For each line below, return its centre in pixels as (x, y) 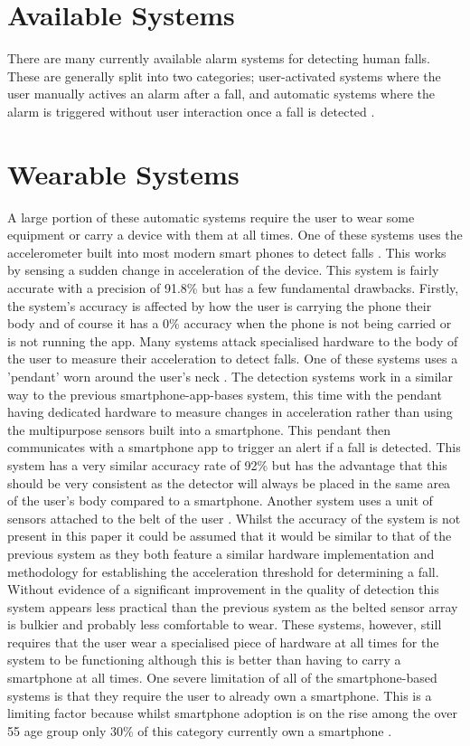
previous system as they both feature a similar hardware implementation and (221, 553)
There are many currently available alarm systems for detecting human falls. (219, 58)
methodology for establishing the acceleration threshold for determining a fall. (223, 571)
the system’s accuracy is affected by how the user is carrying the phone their (220, 305)
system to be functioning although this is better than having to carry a (204, 660)
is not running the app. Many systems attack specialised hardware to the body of (233, 340)
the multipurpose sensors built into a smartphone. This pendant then (199, 429)
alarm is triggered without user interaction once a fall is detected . (191, 111)
